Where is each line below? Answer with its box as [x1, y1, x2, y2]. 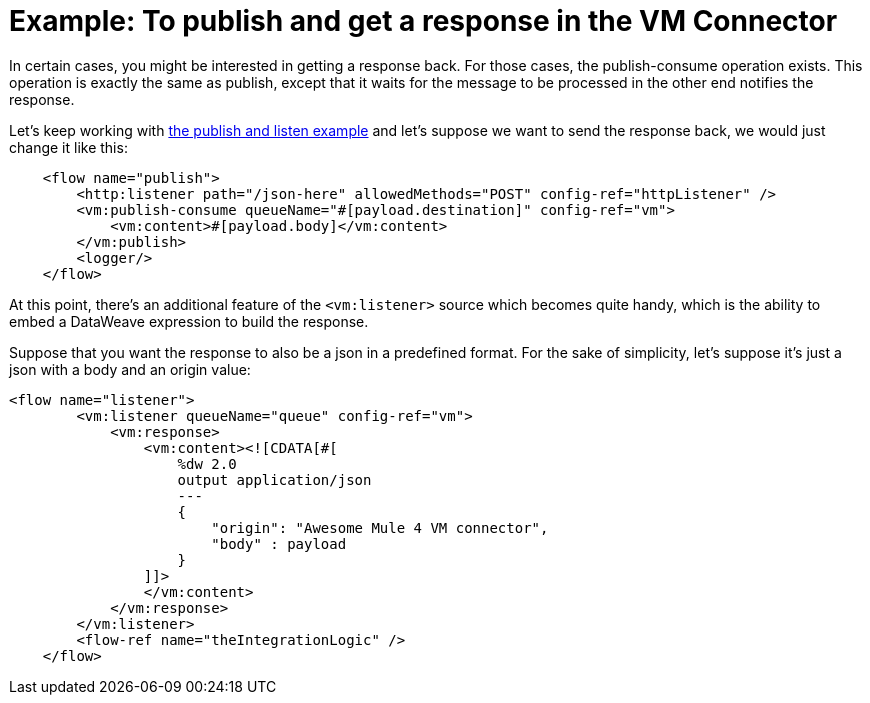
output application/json [177, 471, 372, 488]
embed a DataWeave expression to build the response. [9, 312, 369, 330]
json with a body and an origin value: [9, 360, 251, 378]
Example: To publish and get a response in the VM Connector [9, 4, 838, 38]
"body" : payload [211, 535, 347, 552]
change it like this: [9, 138, 128, 156]
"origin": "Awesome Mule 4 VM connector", [211, 519, 549, 536]
